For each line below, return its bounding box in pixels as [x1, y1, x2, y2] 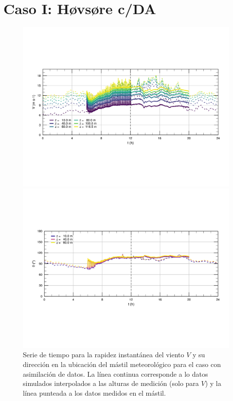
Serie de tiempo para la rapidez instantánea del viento [23, 349, 184, 360]
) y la [205, 378, 221, 388]
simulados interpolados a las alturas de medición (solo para [23, 378, 199, 388]
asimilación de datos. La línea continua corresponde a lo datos [23, 368, 208, 379]
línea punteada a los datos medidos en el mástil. [23, 387, 166, 398]
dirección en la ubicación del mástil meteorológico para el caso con [23, 359, 221, 369]
